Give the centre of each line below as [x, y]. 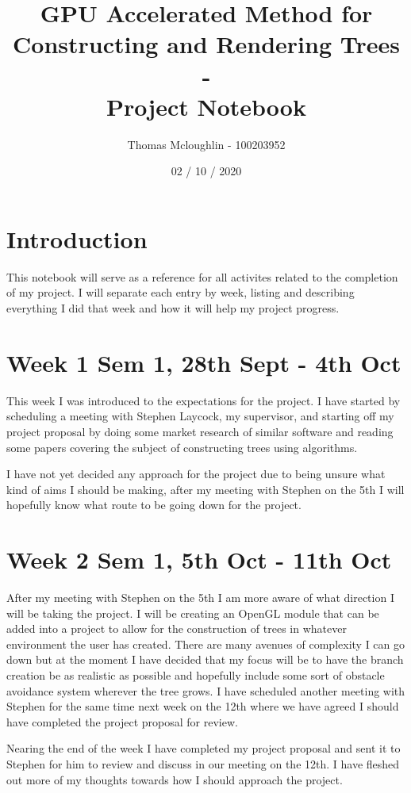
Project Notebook [206, 106]
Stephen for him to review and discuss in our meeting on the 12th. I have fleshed [203, 763]
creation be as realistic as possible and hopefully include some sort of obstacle [196, 674]
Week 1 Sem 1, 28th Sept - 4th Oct [204, 362]
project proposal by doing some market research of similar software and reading [200, 431]
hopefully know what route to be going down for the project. [154, 505]
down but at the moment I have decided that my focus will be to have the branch [205, 659]
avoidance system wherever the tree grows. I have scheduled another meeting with [206, 690]
